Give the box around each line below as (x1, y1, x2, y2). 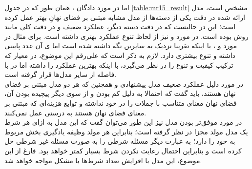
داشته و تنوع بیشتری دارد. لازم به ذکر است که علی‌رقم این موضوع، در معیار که (4, 50, 235, 60)
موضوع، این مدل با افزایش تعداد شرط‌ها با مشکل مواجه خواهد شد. (4, 155, 202, 165)
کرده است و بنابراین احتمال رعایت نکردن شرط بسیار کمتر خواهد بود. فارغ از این (4, 145, 242, 155)
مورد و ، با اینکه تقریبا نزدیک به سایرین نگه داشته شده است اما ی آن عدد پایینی (4, 40, 237, 51)
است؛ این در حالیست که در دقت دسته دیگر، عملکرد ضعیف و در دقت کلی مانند (4, 21, 236, 32)
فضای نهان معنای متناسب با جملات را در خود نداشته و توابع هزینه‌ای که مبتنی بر (4, 97, 237, 108)
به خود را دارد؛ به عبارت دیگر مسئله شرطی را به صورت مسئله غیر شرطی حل (4, 136, 235, 146)
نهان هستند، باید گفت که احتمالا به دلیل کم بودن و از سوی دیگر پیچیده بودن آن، (4, 88, 236, 98)
